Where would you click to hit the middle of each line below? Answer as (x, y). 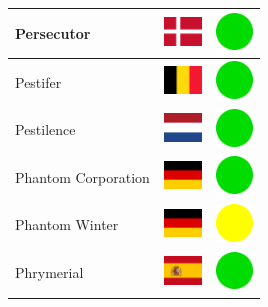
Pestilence (45, 129)
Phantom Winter (67, 224)
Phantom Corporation (82, 176)
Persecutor (53, 32)
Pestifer (38, 81)
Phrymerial (49, 272)
